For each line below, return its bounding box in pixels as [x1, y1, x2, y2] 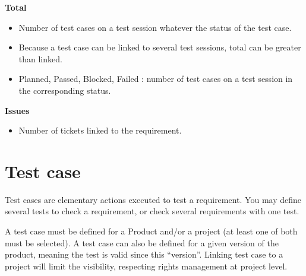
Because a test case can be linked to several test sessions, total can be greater [18, 41, 301, 53]
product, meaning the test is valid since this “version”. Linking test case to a [5, 248, 283, 261]
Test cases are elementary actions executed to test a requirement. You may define [5, 193, 301, 205]
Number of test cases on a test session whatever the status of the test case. [18, 21, 292, 33]
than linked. [18, 52, 62, 65]
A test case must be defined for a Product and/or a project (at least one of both [5, 225, 298, 237]
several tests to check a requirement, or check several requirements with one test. [5, 205, 299, 217]
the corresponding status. [18, 84, 111, 96]
